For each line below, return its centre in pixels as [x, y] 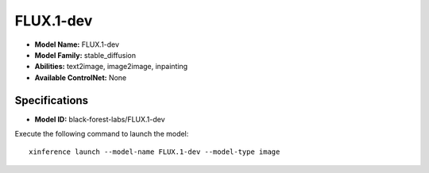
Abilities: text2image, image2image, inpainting [111, 67]
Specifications [52, 100]
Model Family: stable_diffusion [85, 55]
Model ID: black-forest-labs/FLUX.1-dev [100, 119]
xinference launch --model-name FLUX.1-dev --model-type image [155, 152]
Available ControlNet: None [81, 77]
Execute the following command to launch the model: [102, 134]
